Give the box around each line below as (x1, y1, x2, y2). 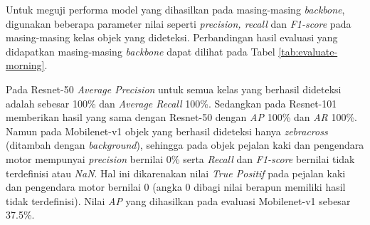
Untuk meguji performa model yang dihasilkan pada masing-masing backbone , (6, 2, 345, 16)
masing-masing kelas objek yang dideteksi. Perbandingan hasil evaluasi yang (6, 30, 338, 45)
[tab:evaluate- (278, 43, 338, 58)
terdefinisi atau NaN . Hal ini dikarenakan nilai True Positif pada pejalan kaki (6, 165, 346, 180)
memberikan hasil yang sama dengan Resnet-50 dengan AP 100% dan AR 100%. (6, 110, 358, 125)
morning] (6, 58, 45, 73)
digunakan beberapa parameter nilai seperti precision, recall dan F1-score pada (6, 16, 351, 31)
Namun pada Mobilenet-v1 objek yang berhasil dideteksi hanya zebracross (6, 123, 328, 138)
